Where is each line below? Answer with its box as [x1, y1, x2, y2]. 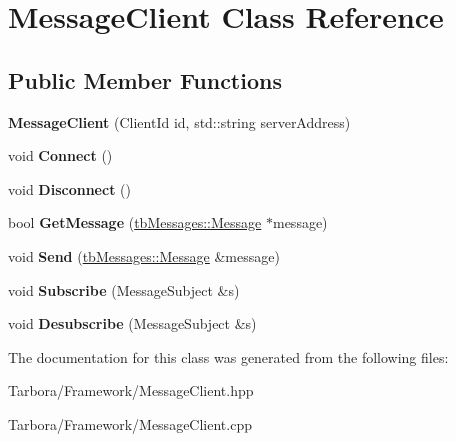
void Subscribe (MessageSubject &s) [8, 279, 240, 300]
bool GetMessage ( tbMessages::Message [8, 212, 262, 233]
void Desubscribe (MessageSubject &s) [8, 313, 257, 334]
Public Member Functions [8, 64, 282, 95]
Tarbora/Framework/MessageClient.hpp [8, 380, 254, 401]
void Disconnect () [8, 178, 131, 199]
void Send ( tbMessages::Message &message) [8, 245, 280, 266]
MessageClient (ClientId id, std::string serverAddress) [8, 111, 351, 132]
